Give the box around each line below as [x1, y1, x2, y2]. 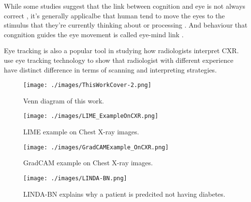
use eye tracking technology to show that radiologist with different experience [4, 55, 234, 65]
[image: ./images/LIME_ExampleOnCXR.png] [23, 113, 159, 120]
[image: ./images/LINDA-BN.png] [23, 174, 127, 182]
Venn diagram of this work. [23, 95, 104, 105]
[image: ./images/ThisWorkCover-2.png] [23, 82, 151, 89]
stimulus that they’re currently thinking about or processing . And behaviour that [4, 20, 248, 30]
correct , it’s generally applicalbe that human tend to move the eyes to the [4, 10, 225, 20]
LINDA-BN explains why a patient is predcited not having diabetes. [23, 188, 225, 199]
